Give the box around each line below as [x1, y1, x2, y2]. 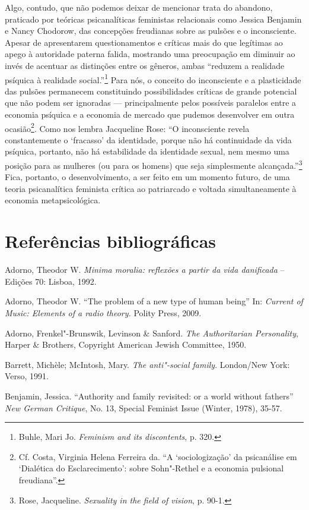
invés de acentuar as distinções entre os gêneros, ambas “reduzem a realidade [5, 59, 285, 71]
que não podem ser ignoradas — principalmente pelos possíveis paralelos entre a [5, 96, 297, 109]
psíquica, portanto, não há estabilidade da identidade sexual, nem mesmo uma [5, 145, 289, 158]
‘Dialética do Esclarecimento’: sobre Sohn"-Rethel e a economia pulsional [18, 462, 284, 474]
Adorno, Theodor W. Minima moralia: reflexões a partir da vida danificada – [5, 263, 285, 276]
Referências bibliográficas [5, 229, 216, 253]
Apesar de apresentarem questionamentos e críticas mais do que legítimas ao [5, 36, 283, 48]
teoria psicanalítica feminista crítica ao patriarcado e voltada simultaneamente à [5, 182, 297, 194]
